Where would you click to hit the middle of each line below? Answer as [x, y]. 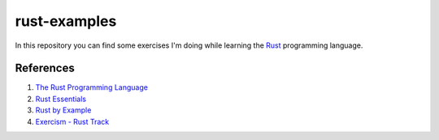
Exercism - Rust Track [72, 121]
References [45, 68]
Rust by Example [63, 110]
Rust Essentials [61, 99]
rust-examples [66, 21]
